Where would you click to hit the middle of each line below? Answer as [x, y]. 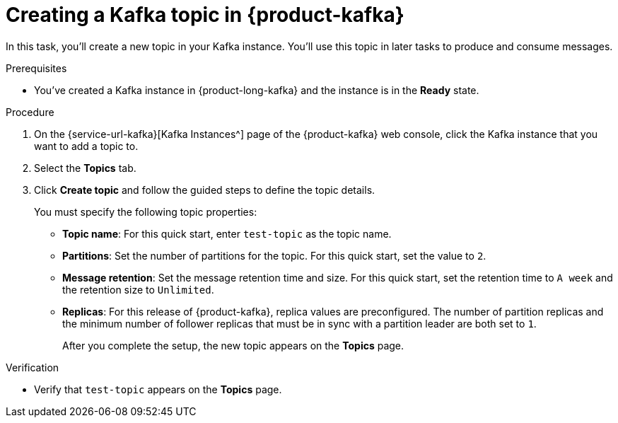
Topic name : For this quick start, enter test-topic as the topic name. [227, 233]
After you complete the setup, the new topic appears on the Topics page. [233, 345]
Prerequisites [36, 68]
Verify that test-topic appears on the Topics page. [158, 389]
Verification [33, 367]
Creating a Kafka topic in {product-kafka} [205, 15]
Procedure [30, 112]
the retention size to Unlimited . [138, 289]
